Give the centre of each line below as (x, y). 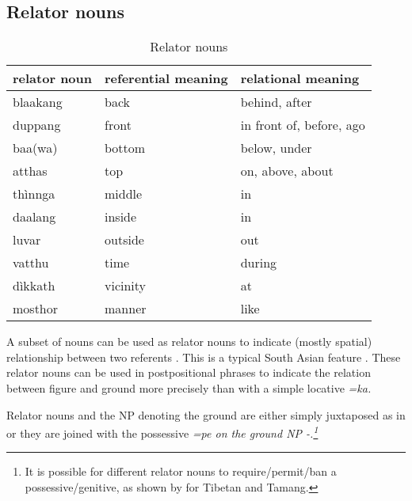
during (259, 263)
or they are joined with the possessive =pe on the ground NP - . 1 (162, 432)
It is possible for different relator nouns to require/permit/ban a (181, 471)
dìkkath (34, 286)
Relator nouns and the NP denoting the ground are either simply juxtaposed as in (206, 414)
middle (124, 194)
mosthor (36, 309)
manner (126, 309)
